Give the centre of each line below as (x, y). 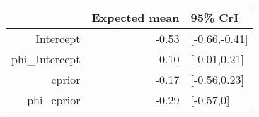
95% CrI (215, 17)
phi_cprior (54, 100)
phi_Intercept (46, 59)
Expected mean (136, 17)
